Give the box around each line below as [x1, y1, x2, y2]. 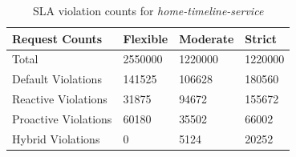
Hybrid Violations [12, 130, 100, 147]
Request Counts [12, 30, 102, 46]
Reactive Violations [12, 91, 107, 107]
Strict [245, 30, 278, 46]
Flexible [123, 30, 168, 46]
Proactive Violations [12, 110, 112, 127]
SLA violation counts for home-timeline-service [33, 2, 264, 18]
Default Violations [12, 70, 102, 87]
